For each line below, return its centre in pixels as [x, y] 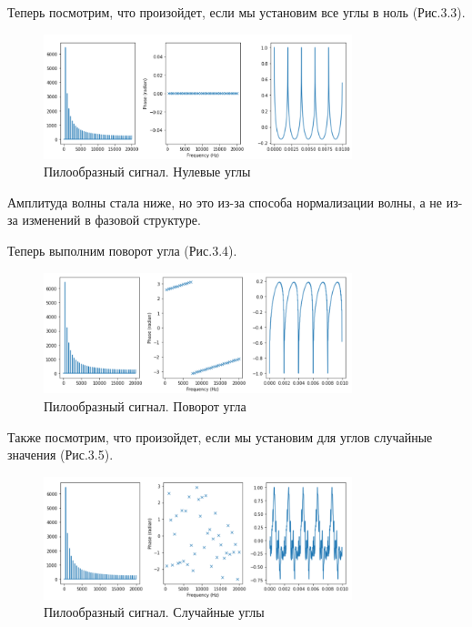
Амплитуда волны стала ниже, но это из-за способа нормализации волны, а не [225, 202]
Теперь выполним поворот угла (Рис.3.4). [122, 250]
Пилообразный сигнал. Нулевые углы [147, 172]
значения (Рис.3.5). [60, 455]
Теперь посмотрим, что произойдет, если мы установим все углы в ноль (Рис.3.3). [236, 12]
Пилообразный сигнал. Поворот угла [145, 406]
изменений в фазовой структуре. [111, 220]
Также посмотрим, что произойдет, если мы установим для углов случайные [220, 436]
